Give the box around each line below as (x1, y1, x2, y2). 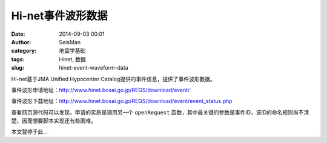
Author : (11, 38, 31, 45)
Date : (11, 30, 25, 38)
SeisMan (59, 38, 81, 45)
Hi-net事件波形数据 (11, 9, 108, 22)
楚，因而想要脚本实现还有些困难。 (11, 117, 96, 124)
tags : (11, 55, 25, 63)
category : (11, 47, 37, 55)
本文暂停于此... (11, 128, 48, 136)
